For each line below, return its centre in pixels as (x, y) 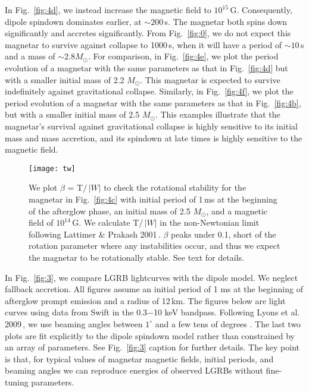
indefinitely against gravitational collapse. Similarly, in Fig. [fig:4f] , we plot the (149, 91)
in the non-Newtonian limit (210, 222)
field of (41, 222)
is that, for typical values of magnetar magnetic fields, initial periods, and (139, 358)
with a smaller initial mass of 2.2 (65, 79)
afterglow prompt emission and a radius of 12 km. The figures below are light (145, 300)
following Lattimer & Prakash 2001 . (95, 234)
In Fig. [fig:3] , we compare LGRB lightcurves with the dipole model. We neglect (152, 277)
